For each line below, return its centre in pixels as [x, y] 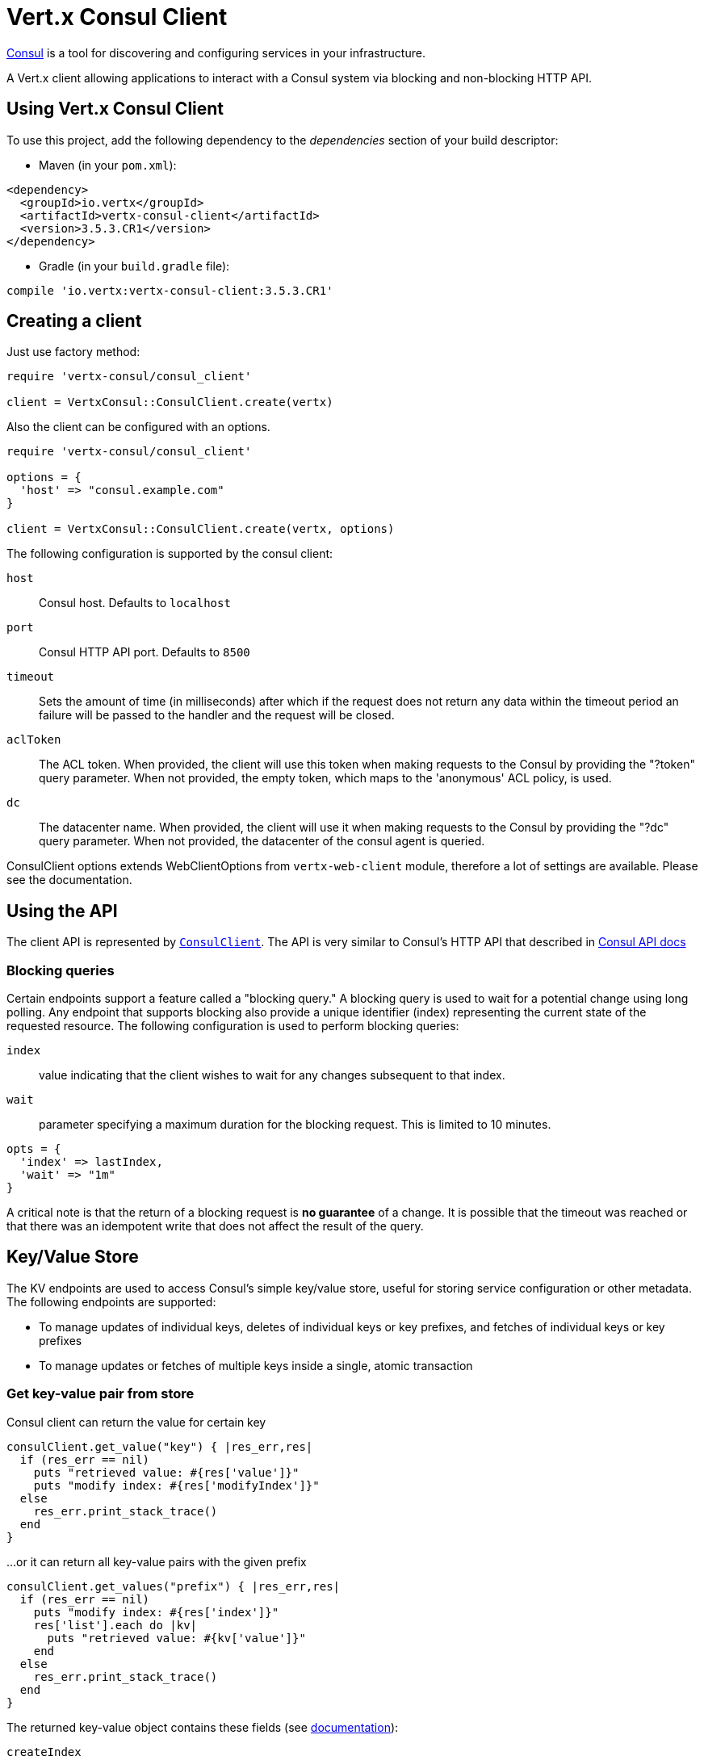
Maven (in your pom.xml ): [108, 165]
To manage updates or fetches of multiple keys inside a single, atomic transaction [256, 1365]
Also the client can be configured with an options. [138, 427]
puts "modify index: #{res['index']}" [156, 1612]
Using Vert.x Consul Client [115, 109]
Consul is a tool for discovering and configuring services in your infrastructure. [216, 52]
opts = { [34, 1149]
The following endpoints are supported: [111, 1301]
